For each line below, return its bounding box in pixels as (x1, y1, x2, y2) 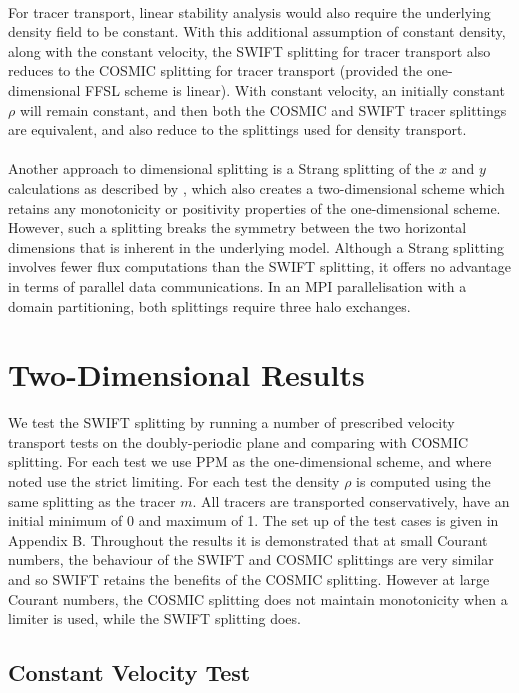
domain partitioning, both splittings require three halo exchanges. (8, 295, 411, 316)
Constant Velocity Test (8, 657, 251, 688)
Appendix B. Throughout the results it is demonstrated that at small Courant (8, 529, 488, 550)
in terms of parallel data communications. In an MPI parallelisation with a (8, 275, 467, 296)
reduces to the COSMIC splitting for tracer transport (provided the (8, 60, 423, 81)
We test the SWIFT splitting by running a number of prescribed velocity (8, 412, 455, 433)
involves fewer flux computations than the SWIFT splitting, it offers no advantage (8, 256, 512, 277)
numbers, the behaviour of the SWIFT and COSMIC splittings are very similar (8, 549, 494, 570)
